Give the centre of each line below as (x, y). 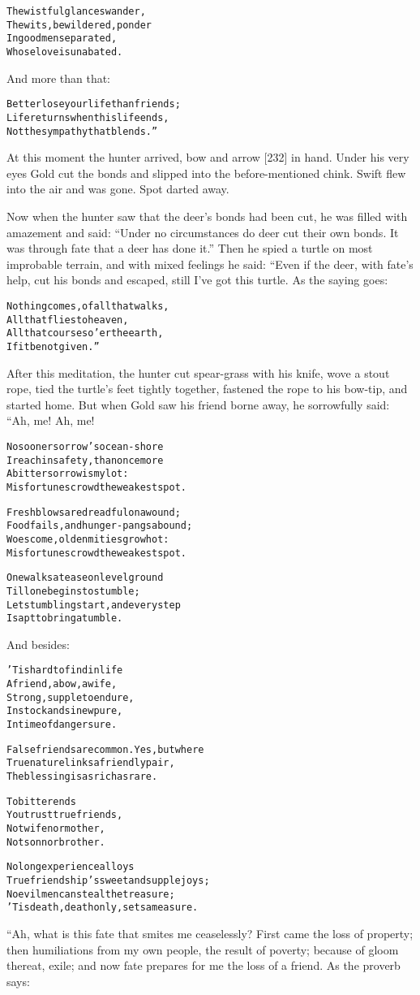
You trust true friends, (65, 815)
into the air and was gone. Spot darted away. (118, 189)
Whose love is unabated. (65, 52)
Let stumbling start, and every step (94, 605)
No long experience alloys (71, 867)
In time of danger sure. (62, 725)
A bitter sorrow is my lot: (68, 474)
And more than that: (59, 78)
